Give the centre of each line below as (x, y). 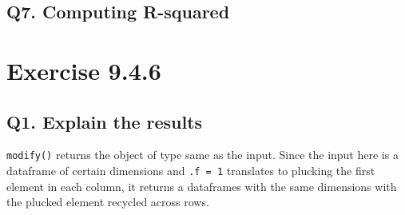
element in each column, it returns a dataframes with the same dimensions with (202, 186)
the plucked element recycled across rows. (108, 202)
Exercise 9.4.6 (84, 70)
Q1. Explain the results (105, 121)
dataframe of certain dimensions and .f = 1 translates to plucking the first (191, 171)
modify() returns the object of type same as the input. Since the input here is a (202, 155)
